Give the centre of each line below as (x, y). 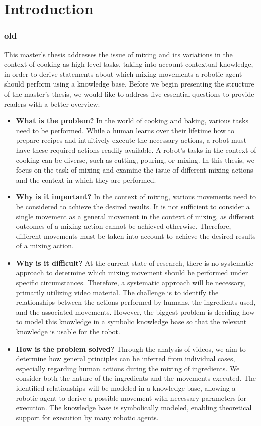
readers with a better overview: (52, 103)
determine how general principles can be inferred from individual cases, (125, 358)
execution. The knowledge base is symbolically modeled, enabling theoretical (134, 408)
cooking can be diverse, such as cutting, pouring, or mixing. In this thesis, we (135, 160)
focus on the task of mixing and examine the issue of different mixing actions (135, 170)
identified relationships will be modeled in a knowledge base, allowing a (126, 388)
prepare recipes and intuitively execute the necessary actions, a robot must (131, 140)
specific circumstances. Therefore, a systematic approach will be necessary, (130, 282)
